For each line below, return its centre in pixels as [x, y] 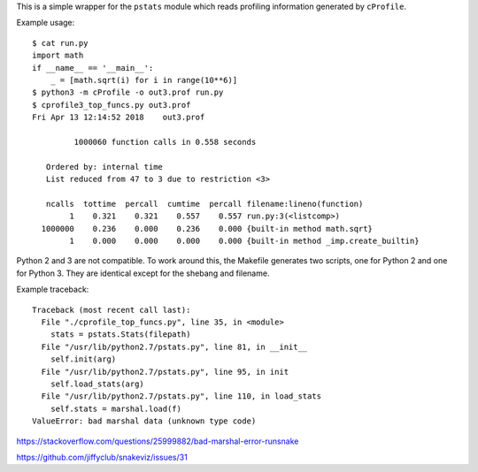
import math [58, 56]
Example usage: [46, 23]
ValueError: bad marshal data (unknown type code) [144, 421]
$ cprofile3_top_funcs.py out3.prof [112, 105]
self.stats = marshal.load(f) [116, 408]
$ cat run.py [60, 43]
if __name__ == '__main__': [93, 68]
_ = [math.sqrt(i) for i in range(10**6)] [144, 80]
